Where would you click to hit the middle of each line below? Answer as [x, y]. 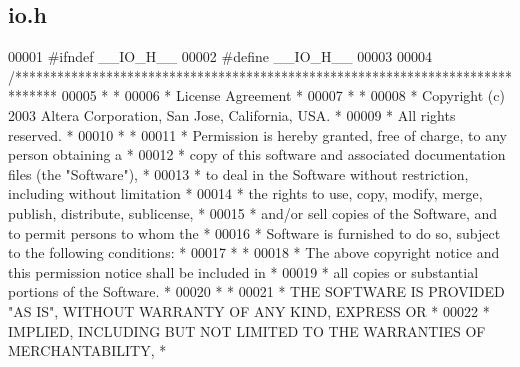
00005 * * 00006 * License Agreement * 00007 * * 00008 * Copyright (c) [283, 95]
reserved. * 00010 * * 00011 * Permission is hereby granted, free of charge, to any [257, 134]
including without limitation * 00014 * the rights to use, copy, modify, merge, [245, 193]
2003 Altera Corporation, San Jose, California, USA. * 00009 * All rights [232, 114]
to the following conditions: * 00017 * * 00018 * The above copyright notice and [254, 252]
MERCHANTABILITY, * [87, 350]
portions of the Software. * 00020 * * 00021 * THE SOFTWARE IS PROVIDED [256, 291]
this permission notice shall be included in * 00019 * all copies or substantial [243, 271]
